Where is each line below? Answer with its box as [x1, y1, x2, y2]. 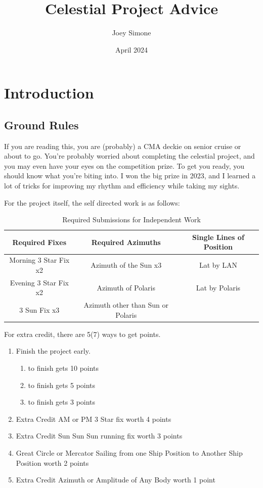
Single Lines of [192, 231, 244, 242]
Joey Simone [112, 27, 151, 38]
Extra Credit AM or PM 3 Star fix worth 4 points [16, 413, 171, 424]
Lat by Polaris [196, 282, 241, 292]
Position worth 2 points [16, 457, 89, 468]
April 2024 [115, 44, 148, 55]
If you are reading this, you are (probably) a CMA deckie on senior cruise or [4, 140, 241, 151]
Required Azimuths [91, 236, 161, 247]
